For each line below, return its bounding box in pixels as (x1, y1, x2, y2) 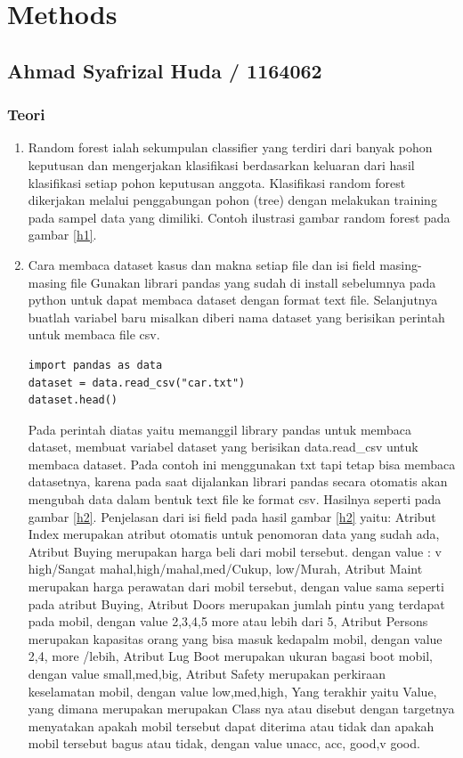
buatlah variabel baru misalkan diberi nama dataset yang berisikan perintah (28, 307, 445, 326)
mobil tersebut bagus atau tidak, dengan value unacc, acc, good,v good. (28, 734, 420, 753)
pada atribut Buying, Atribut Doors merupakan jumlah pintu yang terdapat (28, 594, 445, 613)
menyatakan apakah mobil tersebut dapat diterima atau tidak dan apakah (28, 716, 435, 735)
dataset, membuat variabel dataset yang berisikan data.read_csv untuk (28, 437, 418, 456)
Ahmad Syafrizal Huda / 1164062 (7, 56, 322, 84)
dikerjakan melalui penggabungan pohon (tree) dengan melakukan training (28, 191, 437, 209)
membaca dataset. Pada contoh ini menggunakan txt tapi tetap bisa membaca (28, 454, 456, 473)
